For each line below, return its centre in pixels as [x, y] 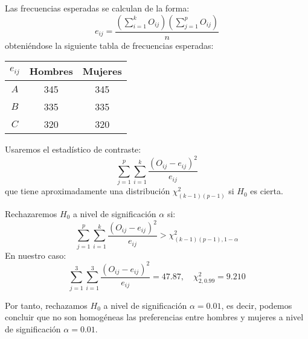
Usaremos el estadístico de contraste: [73, 149]
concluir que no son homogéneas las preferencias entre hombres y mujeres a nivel [154, 317]
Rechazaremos [31, 213]
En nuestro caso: [36, 255]
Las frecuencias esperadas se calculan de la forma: [97, 8]
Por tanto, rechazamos [46, 305]
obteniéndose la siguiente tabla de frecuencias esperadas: [109, 45]
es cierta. [267, 191]
